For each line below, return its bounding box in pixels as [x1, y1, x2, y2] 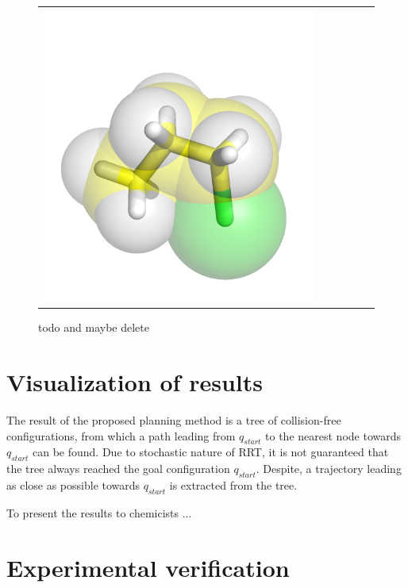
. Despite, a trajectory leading [256, 460, 402, 477]
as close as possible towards [6, 476, 140, 493]
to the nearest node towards [265, 427, 402, 444]
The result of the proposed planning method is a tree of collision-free [6, 411, 341, 428]
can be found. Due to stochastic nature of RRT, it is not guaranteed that [33, 444, 389, 460]
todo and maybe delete [38, 319, 149, 336]
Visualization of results [6, 366, 263, 398]
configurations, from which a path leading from [6, 427, 236, 444]
